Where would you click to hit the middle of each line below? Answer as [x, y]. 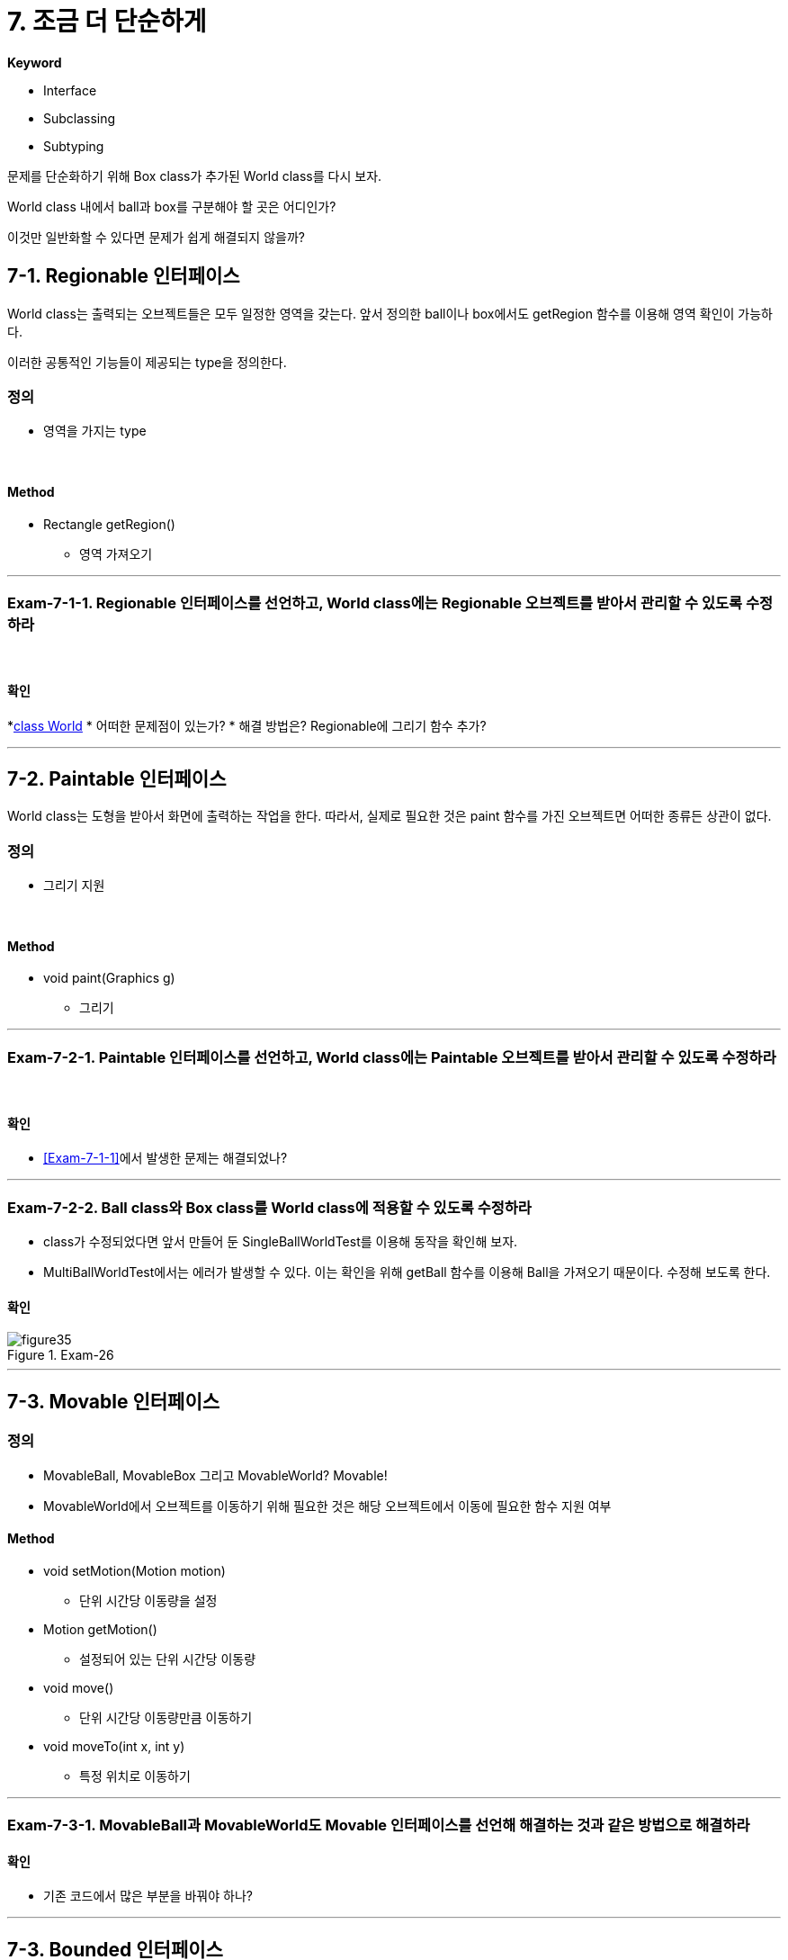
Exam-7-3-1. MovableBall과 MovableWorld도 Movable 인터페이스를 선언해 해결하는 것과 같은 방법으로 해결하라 [379, 1825]
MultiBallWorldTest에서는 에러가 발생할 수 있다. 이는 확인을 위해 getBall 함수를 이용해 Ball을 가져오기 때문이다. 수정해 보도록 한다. [407, 1272]
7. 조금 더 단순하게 [107, 22]
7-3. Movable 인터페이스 [114, 1401]
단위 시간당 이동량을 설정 [148, 1600]
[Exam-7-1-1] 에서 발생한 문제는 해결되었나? [166, 1158]
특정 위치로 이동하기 [135, 1776]
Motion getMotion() [100, 1629]
